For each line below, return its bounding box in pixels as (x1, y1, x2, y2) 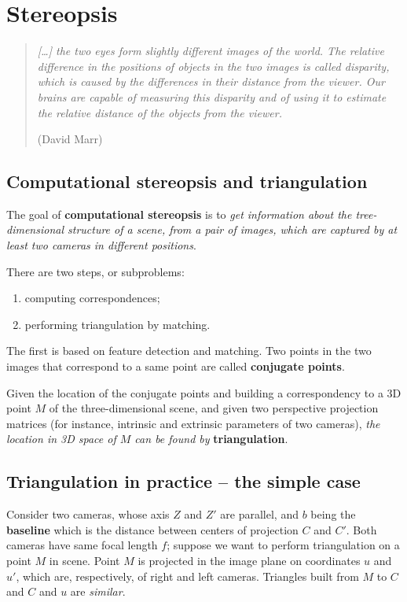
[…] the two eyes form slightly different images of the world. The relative (37, 42, 384, 59)
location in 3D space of (6, 430, 116, 447)
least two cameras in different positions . (6, 237, 196, 253)
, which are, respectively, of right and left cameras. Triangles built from (16, 567, 359, 584)
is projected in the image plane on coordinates (137, 552, 361, 568)
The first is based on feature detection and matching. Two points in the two (6, 342, 372, 359)
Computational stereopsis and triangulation (6, 169, 368, 194)
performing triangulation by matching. (24, 316, 211, 332)
